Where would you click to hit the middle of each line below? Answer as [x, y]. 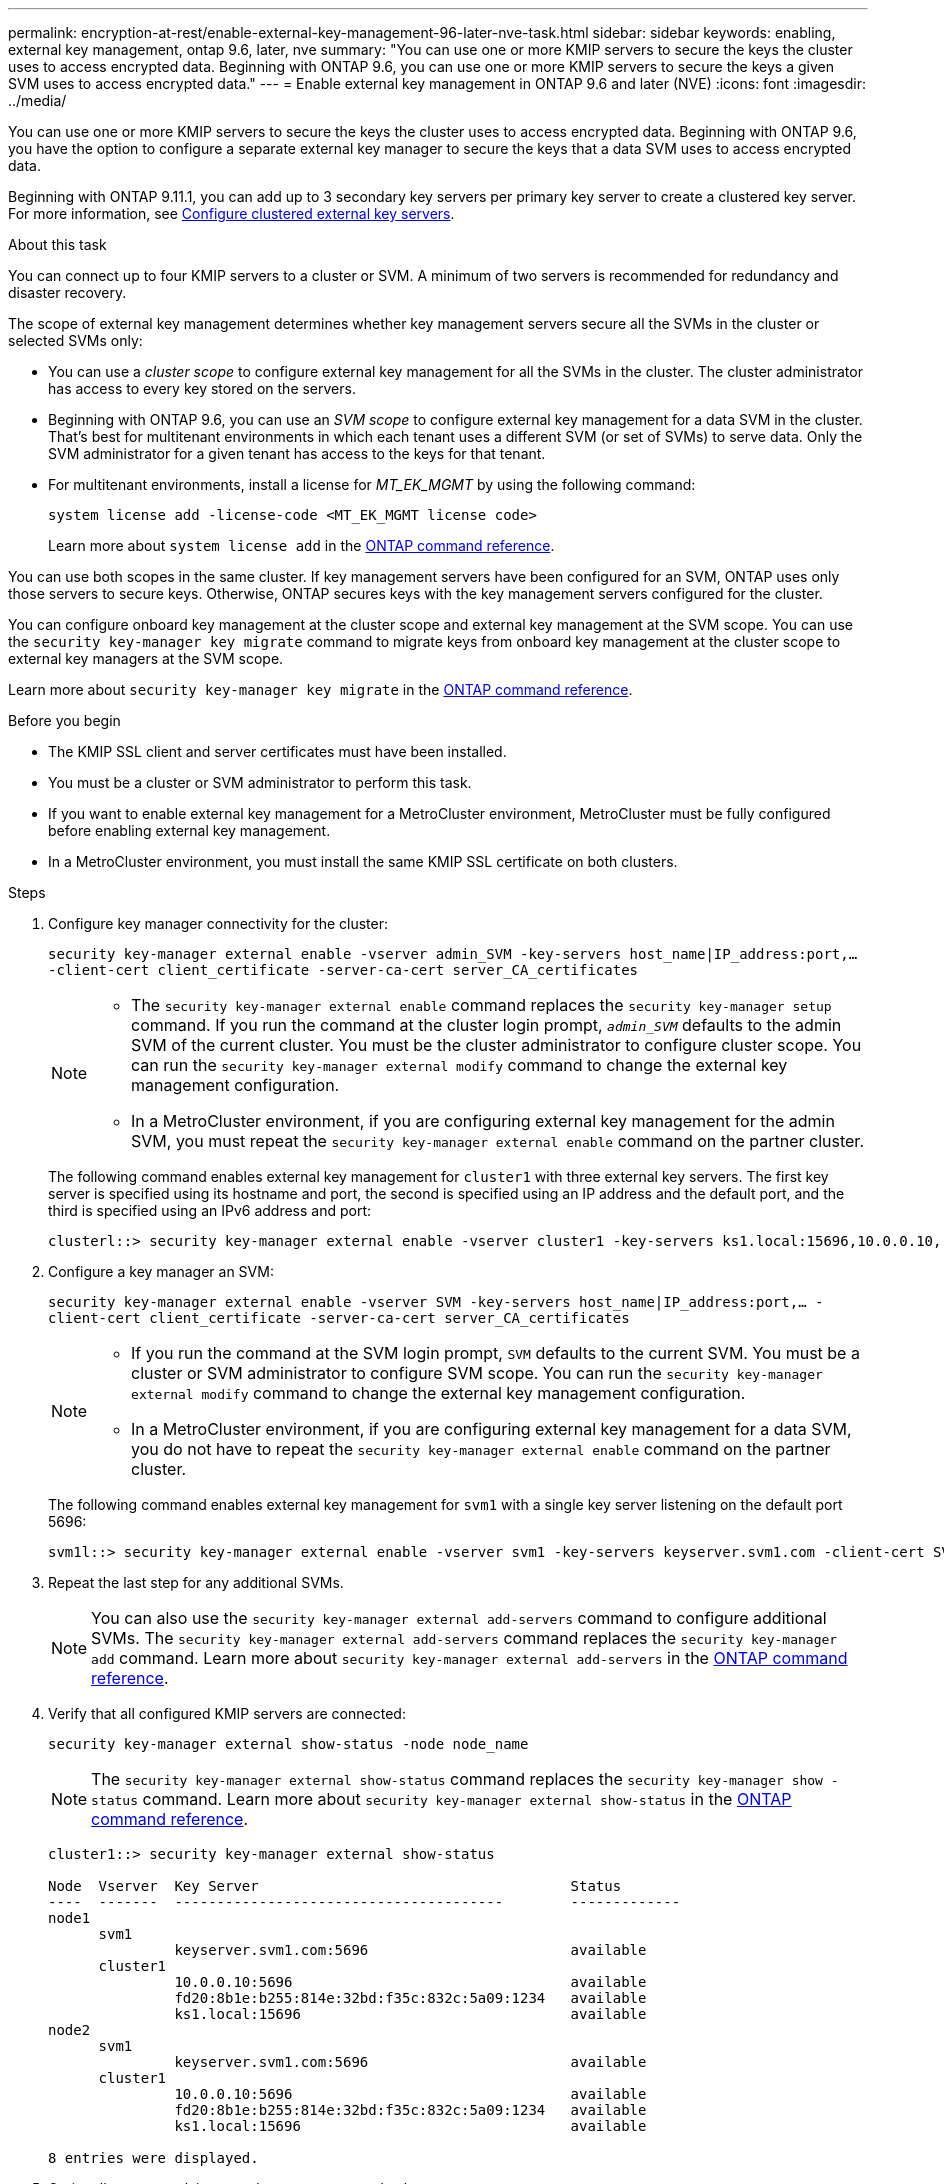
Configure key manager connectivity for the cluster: [218, 923]
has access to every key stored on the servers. [202, 388]
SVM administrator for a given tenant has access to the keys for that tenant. [297, 453]
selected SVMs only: [75, 340]
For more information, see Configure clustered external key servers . [231, 213]
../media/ [37, 100]
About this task [57, 244]
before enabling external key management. [189, 830]
